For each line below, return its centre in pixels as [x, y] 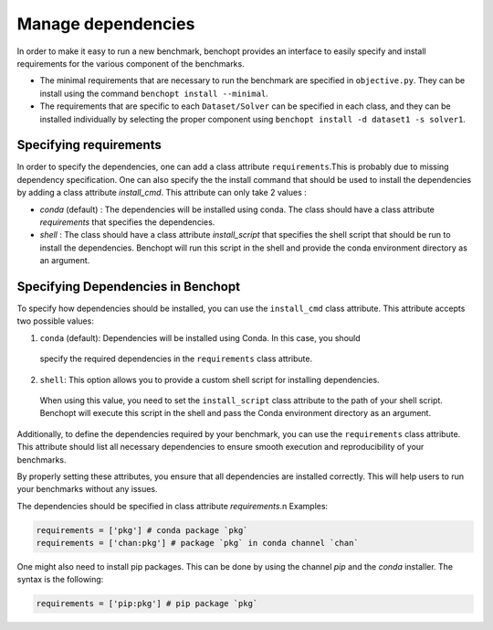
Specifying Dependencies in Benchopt [129, 287]
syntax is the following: [60, 580]
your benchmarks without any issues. [88, 489]
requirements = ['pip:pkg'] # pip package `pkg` [147, 604]
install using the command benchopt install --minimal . [154, 93]
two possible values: [56, 321]
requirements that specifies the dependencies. [127, 222]
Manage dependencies [106, 24]
